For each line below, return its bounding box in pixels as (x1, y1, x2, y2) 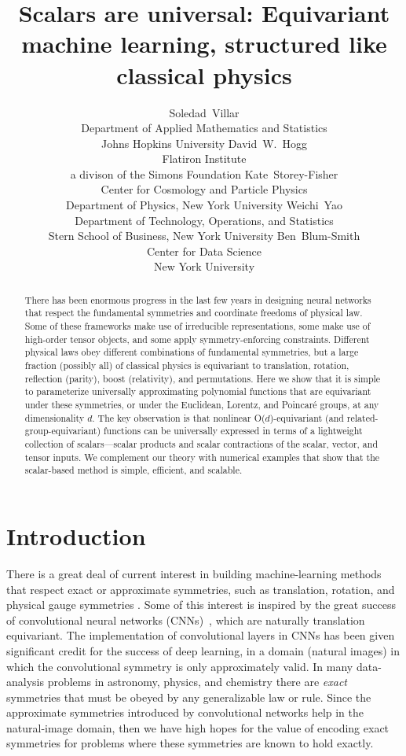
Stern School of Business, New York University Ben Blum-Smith (48, 227, 360, 244)
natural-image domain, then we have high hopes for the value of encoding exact (6, 719, 390, 736)
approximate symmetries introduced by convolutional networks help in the (6, 704, 364, 721)
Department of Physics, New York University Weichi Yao (66, 197, 342, 213)
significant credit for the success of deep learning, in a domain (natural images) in (6, 642, 401, 658)
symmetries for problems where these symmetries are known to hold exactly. (6, 735, 374, 751)
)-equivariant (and (269, 411, 344, 424)
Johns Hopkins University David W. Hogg (101, 135, 308, 151)
